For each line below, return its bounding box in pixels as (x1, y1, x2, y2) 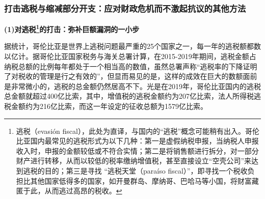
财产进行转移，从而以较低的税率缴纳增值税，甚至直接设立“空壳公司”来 (16, 155, 252, 166)
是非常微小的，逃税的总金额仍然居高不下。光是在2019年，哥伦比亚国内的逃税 (4, 80, 261, 91)
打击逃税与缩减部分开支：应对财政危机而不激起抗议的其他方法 (4, 2, 246, 14)
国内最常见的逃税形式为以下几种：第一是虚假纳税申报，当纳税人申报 (30, 135, 259, 146)
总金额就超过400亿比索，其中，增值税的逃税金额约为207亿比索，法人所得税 (4, 91, 254, 101)
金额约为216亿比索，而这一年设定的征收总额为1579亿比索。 (11, 101, 207, 111)
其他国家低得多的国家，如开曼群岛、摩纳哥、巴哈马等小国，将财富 (30, 175, 252, 186)
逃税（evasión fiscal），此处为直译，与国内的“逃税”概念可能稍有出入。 (16, 125, 246, 136)
